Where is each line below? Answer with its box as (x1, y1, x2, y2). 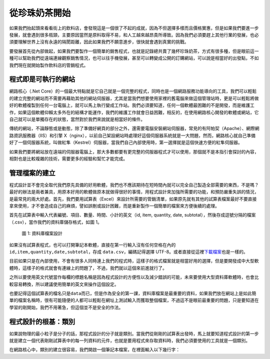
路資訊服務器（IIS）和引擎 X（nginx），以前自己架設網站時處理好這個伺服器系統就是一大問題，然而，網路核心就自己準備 (9, 132, 256, 138)
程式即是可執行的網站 (9, 75, 75, 83)
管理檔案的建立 (9, 168, 55, 177)
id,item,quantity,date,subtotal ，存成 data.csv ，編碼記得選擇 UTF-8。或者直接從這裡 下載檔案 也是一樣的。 (9, 248, 248, 254)
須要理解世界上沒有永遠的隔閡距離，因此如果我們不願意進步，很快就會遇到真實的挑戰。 (9, 39, 189, 45)
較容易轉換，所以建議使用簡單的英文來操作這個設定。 (9, 281, 119, 287)
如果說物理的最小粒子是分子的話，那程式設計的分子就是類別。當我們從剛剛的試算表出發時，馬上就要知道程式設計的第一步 (9, 330, 259, 336)
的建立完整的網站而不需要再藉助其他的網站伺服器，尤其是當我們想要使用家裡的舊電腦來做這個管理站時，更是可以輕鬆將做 (9, 95, 259, 101)
